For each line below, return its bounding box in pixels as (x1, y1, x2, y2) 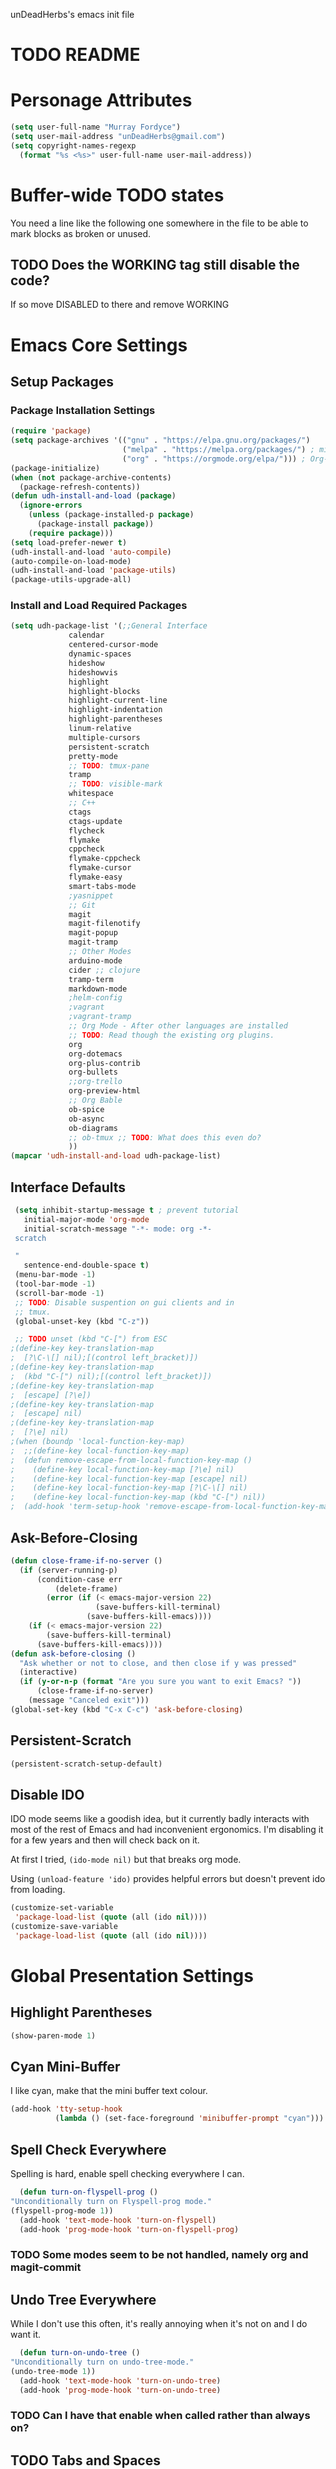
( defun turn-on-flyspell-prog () (19, 2187, 159, 2198)
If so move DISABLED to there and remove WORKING (10, 299, 230, 311)
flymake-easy (68, 872, 123, 883)
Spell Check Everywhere (10, 2141, 167, 2158)
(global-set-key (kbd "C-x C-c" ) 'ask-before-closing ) (10, 1704, 244, 1714)
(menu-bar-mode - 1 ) (14, 1270, 97, 1280)
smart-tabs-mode (68, 881, 137, 891)
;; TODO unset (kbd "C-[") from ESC (14, 1334, 168, 1344)
